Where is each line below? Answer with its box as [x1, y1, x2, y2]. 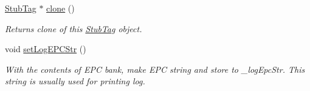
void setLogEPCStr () [5, 42, 86, 55]
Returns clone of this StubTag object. [5, 22, 142, 35]
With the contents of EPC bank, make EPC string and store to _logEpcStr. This [5, 62, 305, 75]
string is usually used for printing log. [5, 75, 145, 87]
